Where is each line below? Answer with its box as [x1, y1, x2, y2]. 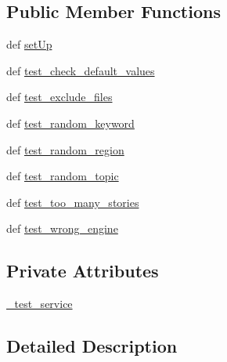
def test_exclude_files [6, 89, 113, 105]
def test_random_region [6, 141, 124, 157]
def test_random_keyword [6, 114, 135, 131]
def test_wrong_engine [6, 220, 118, 237]
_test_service [6, 295, 73, 312]
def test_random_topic [6, 168, 119, 184]
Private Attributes [6, 259, 159, 283]
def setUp [6, 36, 52, 52]
